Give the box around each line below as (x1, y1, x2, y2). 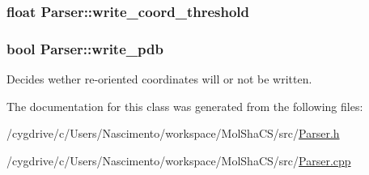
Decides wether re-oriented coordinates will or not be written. (6, 70, 312, 87)
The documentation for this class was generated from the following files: (6, 97, 363, 114)
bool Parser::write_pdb (6, 38, 163, 58)
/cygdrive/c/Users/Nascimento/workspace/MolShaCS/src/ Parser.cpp (6, 152, 351, 169)
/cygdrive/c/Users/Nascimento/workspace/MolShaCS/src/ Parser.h (6, 125, 340, 142)
